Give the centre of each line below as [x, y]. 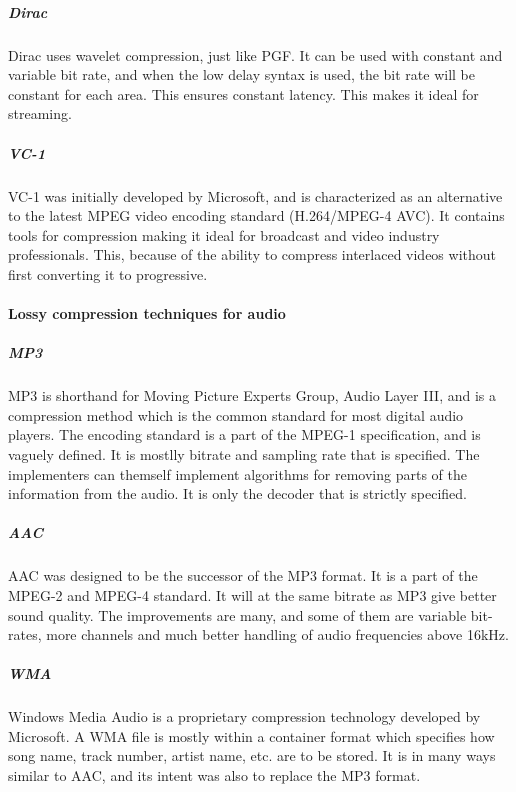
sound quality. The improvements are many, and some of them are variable [237, 614]
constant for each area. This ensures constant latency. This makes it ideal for [243, 93]
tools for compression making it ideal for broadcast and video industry [224, 234]
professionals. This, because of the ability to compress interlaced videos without [252, 254]
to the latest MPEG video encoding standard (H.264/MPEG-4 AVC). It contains [256, 215]
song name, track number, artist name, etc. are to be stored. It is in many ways [252, 755]
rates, [25, 634]
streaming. [40, 113]
